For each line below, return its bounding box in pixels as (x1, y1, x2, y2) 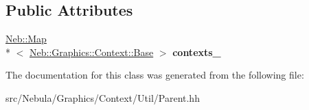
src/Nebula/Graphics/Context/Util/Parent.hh (5, 90, 200, 105)
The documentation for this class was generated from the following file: (5, 68, 304, 82)
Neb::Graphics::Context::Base (30, 44, 154, 59)
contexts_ (172, 44, 221, 59)
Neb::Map (5, 31, 47, 46)
